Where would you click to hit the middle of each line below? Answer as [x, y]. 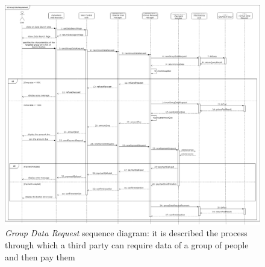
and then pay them [40, 256]
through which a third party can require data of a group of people [127, 244]
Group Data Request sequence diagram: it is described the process [126, 233]
